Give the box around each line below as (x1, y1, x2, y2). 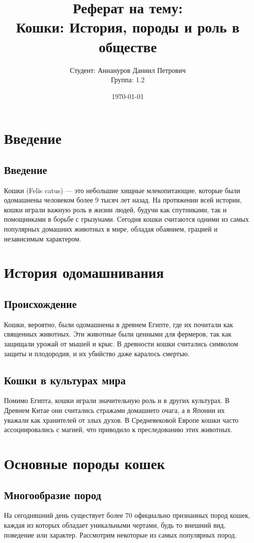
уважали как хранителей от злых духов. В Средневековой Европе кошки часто (4, 414, 239, 425)
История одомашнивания (4, 262, 164, 282)
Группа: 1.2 (111, 74, 145, 85)
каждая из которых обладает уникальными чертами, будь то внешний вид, (4, 519, 226, 530)
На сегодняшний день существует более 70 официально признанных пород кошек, (4, 510, 251, 520)
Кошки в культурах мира (4, 372, 126, 387)
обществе (98, 36, 157, 56)
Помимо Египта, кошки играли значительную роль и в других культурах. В (4, 395, 230, 406)
